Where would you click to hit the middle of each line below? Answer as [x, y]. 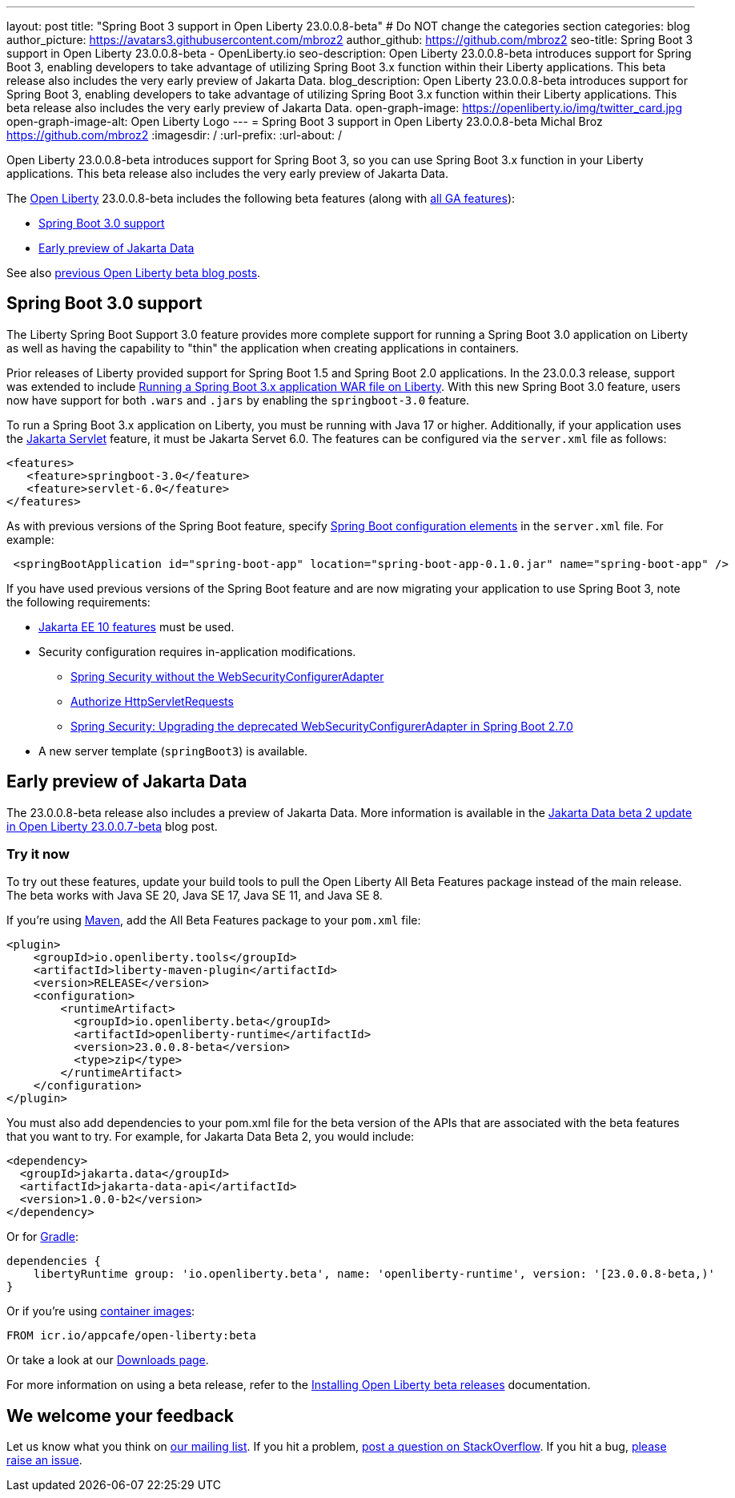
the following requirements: [78, 602]
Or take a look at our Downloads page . [108, 1360]
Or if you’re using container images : [101, 1311]
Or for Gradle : [43, 1237]
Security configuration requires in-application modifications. [197, 651]
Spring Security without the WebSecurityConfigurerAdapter [227, 676]
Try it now [38, 854]
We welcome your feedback [120, 1415]
